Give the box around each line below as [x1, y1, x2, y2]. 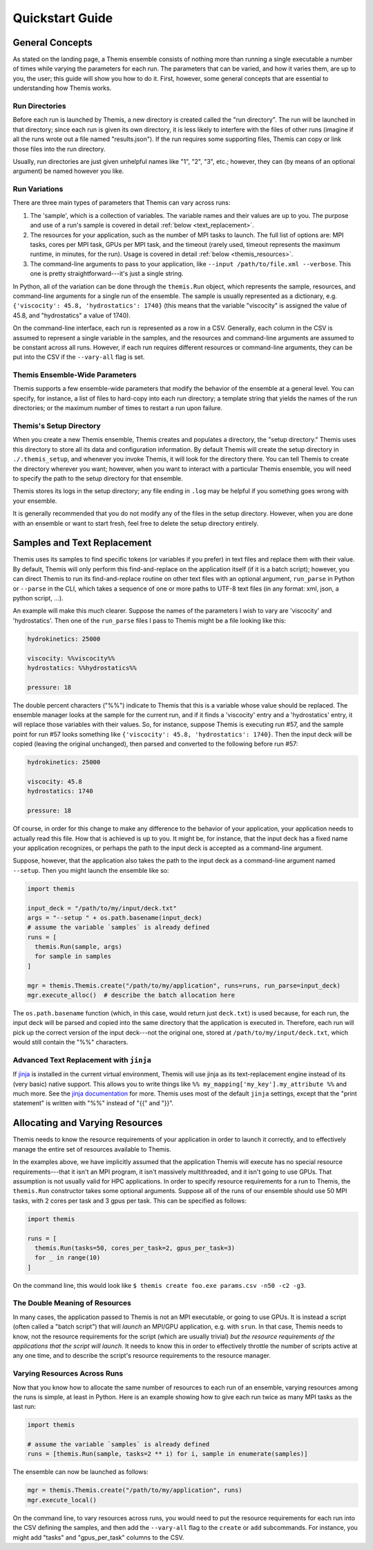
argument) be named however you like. [12, 167, 124, 176]
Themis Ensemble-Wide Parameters [12, 370, 137, 380]
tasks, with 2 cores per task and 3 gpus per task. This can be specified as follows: [12, 1197, 247, 1205]
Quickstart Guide [12, 10, 113, 26]
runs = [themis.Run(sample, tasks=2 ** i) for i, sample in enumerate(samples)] [27, 1450, 308, 1458]
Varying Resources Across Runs [12, 1369, 124, 1378]
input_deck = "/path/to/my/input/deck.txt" [27, 904, 178, 912]
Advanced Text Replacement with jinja [12, 1055, 152, 1064]
